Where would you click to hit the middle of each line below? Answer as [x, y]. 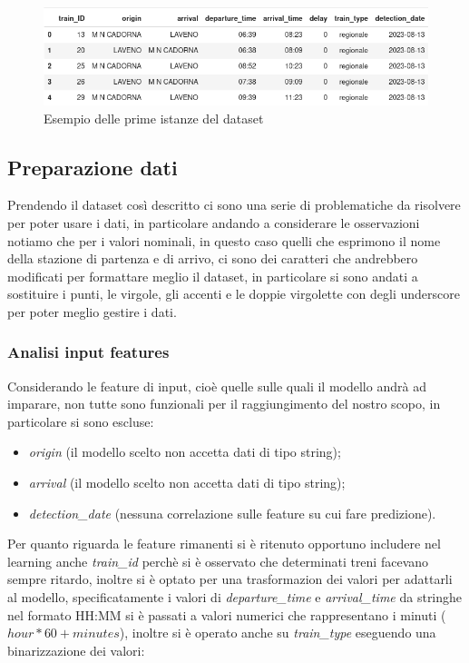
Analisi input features [88, 352]
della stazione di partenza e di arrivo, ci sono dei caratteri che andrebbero [213, 258]
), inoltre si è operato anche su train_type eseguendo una [278, 633]
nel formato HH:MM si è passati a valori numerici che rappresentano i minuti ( [227, 614]
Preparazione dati [93, 167]
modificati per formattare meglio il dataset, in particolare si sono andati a [213, 276]
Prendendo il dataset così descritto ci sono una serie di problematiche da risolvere [234, 205]
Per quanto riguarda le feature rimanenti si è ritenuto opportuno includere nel [224, 544]
